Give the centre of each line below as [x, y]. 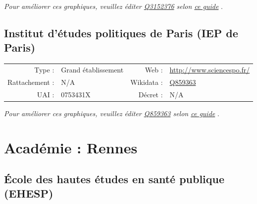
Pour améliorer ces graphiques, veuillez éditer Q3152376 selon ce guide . [113, 6]
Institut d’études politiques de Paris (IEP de [121, 33]
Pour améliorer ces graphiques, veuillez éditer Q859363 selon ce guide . [112, 113]
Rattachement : [31, 82]
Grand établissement [92, 69]
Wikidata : [147, 82]
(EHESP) [29, 193]
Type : [44, 69]
